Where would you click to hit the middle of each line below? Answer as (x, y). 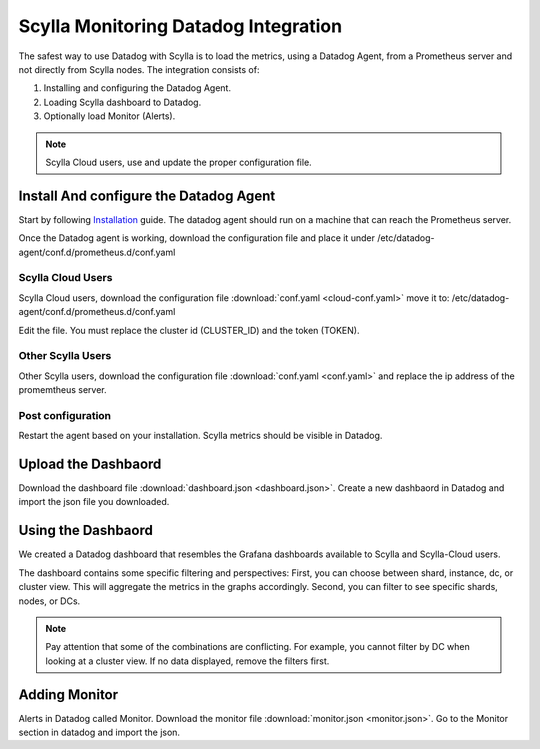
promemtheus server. (62, 390)
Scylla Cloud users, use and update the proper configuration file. (178, 162)
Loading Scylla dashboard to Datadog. (122, 102)
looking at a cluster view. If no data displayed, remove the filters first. (187, 661)
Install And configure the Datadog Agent (147, 195)
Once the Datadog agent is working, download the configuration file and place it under (196, 238)
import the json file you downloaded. (94, 502)
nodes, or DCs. (49, 601)
